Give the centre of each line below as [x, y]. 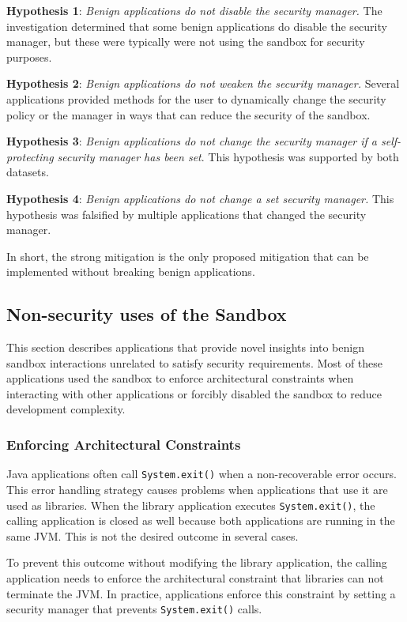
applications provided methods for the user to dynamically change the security [196, 98]
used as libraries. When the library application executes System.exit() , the [191, 505]
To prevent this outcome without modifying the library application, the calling [197, 562]
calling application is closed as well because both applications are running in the [201, 520]
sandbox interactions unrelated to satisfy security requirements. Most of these [195, 362]
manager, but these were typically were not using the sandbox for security [186, 41]
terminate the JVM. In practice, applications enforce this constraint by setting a [201, 593]
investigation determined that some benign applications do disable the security [197, 26]
